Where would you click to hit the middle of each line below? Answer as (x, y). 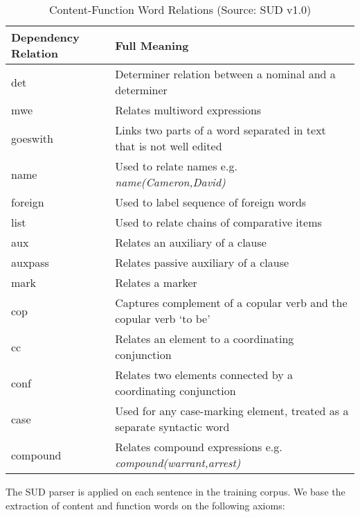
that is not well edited (169, 146)
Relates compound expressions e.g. (199, 447)
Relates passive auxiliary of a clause (202, 262)
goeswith (32, 138)
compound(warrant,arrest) (178, 463)
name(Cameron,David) (170, 182)
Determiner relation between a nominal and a (225, 74)
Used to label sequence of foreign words (211, 202)
